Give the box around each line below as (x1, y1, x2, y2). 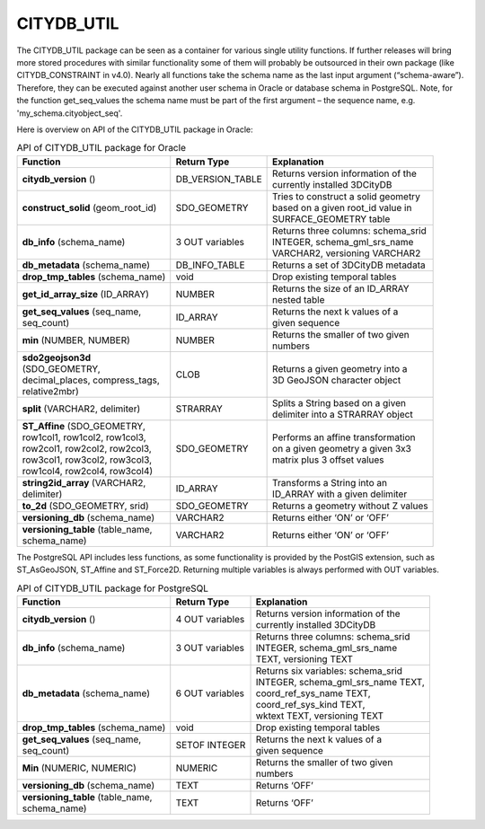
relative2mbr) (22, 384, 80, 397)
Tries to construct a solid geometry (272, 190, 421, 202)
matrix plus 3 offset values (272, 454, 385, 466)
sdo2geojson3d (22, 351, 92, 364)
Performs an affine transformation (272, 431, 417, 444)
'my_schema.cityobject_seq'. (16, 108, 123, 119)
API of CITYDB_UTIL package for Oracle (16, 142, 186, 154)
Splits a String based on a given (272, 396, 406, 409)
